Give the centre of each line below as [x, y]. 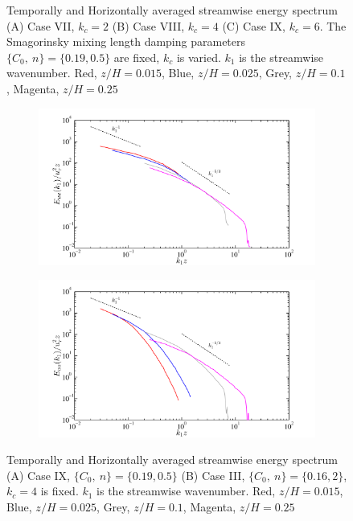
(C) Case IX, [254, 25]
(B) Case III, [213, 475]
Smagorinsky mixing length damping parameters [126, 41]
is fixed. [60, 491]
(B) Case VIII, [148, 25]
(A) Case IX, [39, 475]
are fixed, [137, 57]
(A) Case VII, [41, 25]
